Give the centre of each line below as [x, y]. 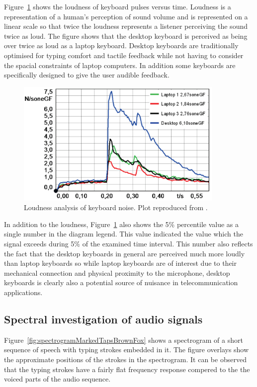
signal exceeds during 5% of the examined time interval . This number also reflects [128, 243]
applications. [23, 292]
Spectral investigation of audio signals [103, 319]
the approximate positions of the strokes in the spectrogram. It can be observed [125, 359]
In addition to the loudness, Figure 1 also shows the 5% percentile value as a [122, 224]
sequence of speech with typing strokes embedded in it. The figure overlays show [127, 349]
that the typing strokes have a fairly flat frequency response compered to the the [127, 369]
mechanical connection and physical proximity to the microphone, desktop [117, 272]
